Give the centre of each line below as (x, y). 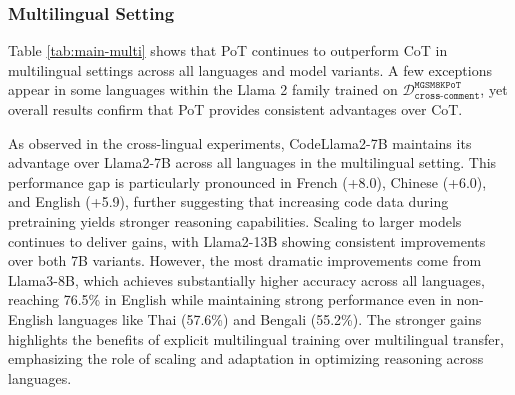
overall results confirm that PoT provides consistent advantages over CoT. (235, 109)
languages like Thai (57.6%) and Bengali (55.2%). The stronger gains (270, 318)
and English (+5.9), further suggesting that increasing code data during (228, 201)
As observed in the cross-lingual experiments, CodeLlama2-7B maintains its (240, 142)
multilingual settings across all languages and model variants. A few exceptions (250, 69)
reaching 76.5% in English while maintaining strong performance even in (230, 299)
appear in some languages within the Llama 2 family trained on (203, 89)
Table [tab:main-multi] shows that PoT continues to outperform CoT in (228, 50)
